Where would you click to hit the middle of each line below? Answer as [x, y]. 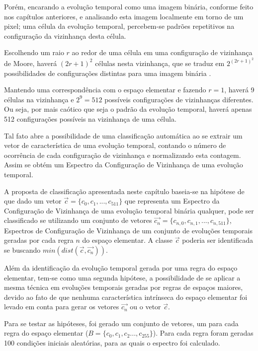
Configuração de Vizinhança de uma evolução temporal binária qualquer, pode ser [129, 210]
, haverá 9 [239, 90]
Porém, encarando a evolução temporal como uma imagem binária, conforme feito [129, 6]
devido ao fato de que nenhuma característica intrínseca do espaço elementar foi [126, 297]
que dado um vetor [33, 201]
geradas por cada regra [39, 240]
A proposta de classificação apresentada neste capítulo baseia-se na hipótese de [124, 191]
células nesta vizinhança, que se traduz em [160, 63]
